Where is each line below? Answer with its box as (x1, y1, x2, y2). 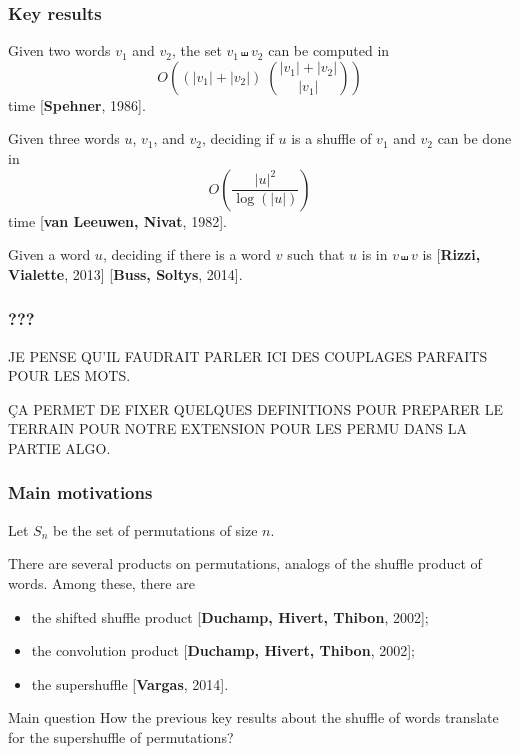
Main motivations (8, 480, 153, 505)
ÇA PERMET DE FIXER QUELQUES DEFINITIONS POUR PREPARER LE (8, 398, 504, 419)
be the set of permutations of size (53, 519, 258, 540)
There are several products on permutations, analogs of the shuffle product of (8, 553, 482, 574)
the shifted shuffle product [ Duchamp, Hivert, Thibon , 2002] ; (31, 606, 429, 627)
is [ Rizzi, (422, 244, 481, 265)
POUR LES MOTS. (8, 365, 131, 386)
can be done (437, 128, 512, 149)
